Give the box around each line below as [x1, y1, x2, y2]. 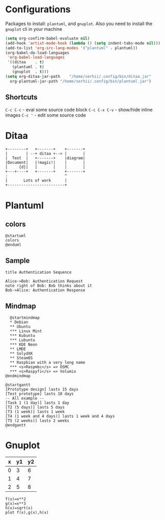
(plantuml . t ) [12, 64, 44, 70]
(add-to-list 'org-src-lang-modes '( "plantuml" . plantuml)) [5, 45, 138, 51]
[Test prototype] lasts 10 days [5, 392, 74, 397]
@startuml [5, 233, 26, 239]
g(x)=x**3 [5, 501, 26, 506]
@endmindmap [5, 374, 31, 379]
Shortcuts [5, 93, 38, 102]
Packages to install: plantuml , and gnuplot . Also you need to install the [5, 20, 153, 27]
